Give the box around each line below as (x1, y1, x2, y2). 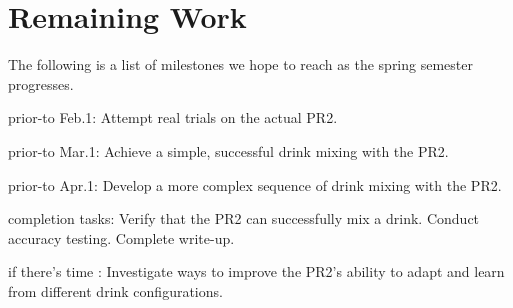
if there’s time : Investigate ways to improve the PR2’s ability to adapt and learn (8, 261, 505, 282)
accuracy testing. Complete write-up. (8, 227, 235, 248)
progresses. (8, 73, 74, 94)
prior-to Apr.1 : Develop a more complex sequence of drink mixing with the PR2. (8, 174, 502, 195)
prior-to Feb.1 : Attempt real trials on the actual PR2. (8, 107, 338, 128)
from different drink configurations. (8, 280, 223, 301)
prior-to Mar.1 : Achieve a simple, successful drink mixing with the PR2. (8, 140, 449, 161)
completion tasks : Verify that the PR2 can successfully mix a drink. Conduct (8, 208, 480, 229)
